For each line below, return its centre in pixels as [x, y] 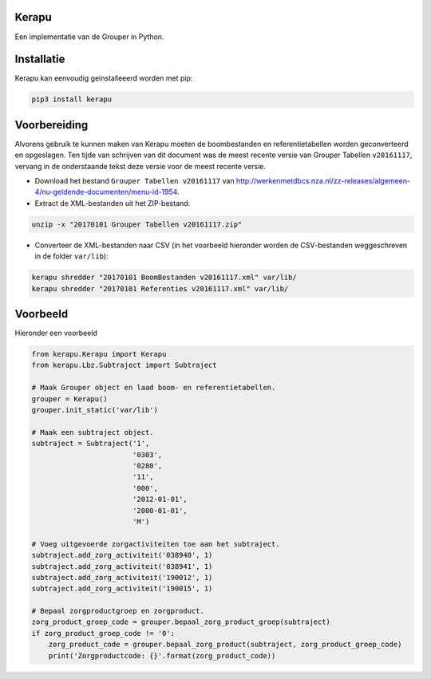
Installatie [40, 59]
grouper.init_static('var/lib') [95, 410]
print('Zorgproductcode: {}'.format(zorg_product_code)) [162, 655]
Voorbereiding [51, 125]
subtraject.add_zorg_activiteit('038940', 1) [122, 555]
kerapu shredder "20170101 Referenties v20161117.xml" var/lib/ [160, 288]
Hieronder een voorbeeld [56, 333]
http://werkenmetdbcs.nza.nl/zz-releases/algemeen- [323, 181]
